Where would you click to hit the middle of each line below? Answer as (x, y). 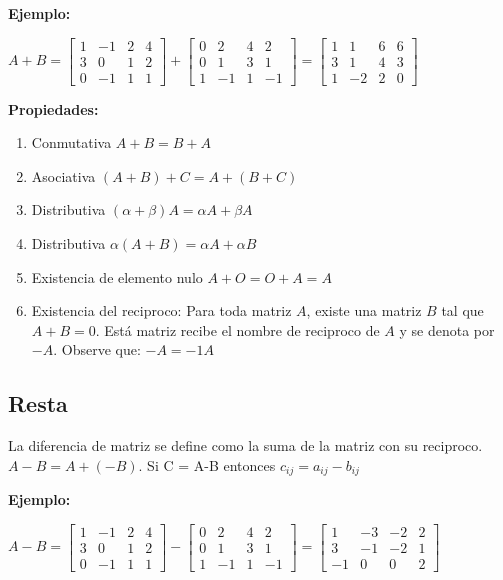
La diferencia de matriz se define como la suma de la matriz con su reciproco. (245, 445)
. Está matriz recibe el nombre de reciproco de (237, 329)
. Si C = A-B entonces (207, 464)
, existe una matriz (364, 310)
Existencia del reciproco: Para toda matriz (161, 310)
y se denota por (447, 329)
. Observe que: (97, 349)
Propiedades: (53, 108)
